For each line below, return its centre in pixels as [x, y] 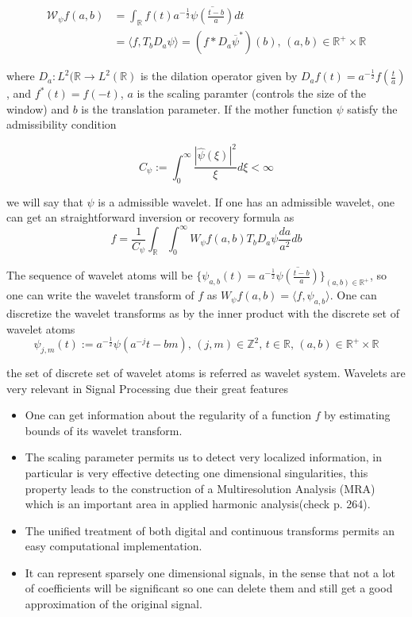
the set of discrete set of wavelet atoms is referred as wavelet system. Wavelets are [206, 372]
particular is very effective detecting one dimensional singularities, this [196, 472]
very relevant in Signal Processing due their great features [147, 388]
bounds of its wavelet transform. [104, 430]
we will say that [45, 201]
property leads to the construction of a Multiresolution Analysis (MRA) [200, 488]
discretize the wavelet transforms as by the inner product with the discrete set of [203, 312]
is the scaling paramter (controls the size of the [252, 93]
